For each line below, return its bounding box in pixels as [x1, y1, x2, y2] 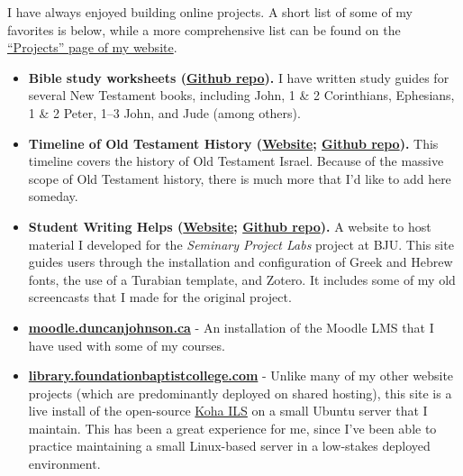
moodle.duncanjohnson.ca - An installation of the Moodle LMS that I [28, 317, 434, 336]
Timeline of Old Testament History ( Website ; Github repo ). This [28, 133, 439, 152]
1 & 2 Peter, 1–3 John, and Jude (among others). [28, 103, 301, 122]
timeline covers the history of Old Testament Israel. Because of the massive [28, 151, 444, 170]
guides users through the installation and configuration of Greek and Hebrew [28, 252, 453, 271]
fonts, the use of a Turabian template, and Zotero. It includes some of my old [28, 270, 456, 288]
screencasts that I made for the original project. [28, 288, 292, 307]
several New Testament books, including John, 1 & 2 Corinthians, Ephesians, [28, 86, 455, 105]
